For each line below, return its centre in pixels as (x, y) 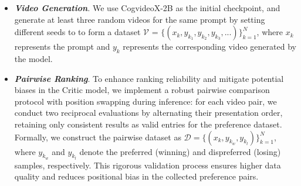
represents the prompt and (62, 46)
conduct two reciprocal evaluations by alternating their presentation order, (148, 113)
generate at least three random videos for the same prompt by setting (140, 19)
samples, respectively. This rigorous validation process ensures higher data (148, 165)
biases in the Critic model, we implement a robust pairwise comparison (142, 90)
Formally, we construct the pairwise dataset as (98, 137)
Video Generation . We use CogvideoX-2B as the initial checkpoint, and (147, 8)
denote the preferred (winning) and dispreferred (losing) (180, 151)
